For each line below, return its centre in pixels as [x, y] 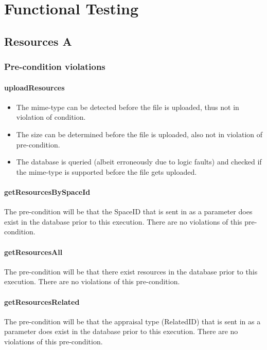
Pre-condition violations [55, 67]
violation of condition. [51, 117]
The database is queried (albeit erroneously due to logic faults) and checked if [139, 162]
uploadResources [34, 87]
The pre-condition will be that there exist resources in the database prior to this [131, 271]
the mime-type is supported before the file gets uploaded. [106, 171]
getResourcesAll [33, 252]
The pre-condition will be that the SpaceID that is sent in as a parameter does [128, 211]
